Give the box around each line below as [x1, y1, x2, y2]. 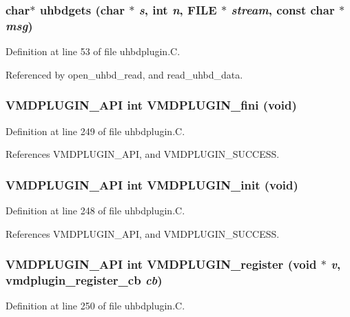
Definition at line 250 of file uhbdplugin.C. [6, 298, 185, 313]
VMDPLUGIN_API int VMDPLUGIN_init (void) [6, 176, 298, 193]
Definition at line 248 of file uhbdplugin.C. [6, 203, 185, 217]
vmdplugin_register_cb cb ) [6, 271, 163, 288]
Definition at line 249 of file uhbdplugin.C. [6, 123, 185, 138]
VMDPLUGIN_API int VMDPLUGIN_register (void [6, 256, 317, 273]
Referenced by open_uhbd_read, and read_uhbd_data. [6, 67, 243, 81]
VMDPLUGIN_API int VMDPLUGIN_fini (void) [6, 96, 297, 114]
